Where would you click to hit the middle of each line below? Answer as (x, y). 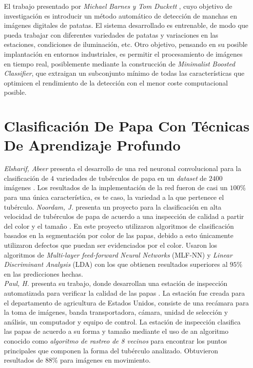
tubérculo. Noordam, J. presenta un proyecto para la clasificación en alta (113, 206)
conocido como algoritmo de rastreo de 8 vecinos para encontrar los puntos (116, 340)
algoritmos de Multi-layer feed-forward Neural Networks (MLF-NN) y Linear (118, 254)
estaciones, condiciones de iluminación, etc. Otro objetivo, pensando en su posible (126, 44)
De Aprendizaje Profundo (92, 145)
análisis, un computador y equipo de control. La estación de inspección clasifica (122, 321)
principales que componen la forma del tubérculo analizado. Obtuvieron (111, 350)
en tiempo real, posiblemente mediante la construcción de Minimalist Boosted (120, 63)
